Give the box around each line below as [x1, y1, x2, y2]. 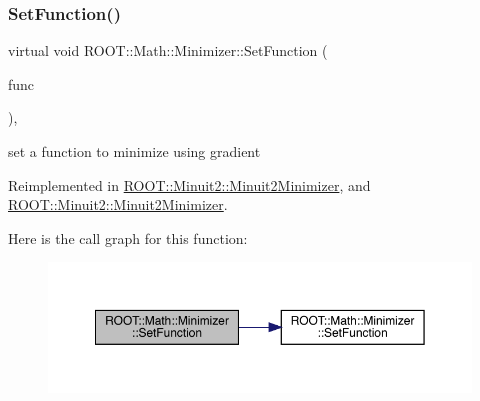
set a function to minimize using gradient [8, 141, 261, 161]
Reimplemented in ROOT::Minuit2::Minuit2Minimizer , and [8, 174, 371, 195]
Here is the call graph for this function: [8, 227, 248, 248]
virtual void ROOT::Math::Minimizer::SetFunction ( [8, 40, 328, 61]
